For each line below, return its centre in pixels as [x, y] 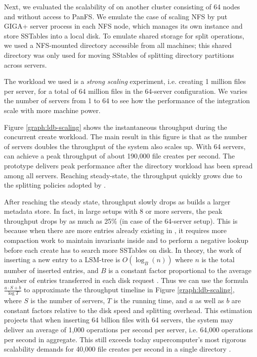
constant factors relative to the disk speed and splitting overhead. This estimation [128, 310]
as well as [210, 300]
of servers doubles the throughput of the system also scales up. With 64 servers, [125, 146]
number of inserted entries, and [51, 270]
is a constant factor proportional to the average [180, 270]
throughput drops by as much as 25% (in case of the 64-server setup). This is [121, 220]
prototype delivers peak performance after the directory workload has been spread [128, 165]
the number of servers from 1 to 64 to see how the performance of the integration [127, 100]
